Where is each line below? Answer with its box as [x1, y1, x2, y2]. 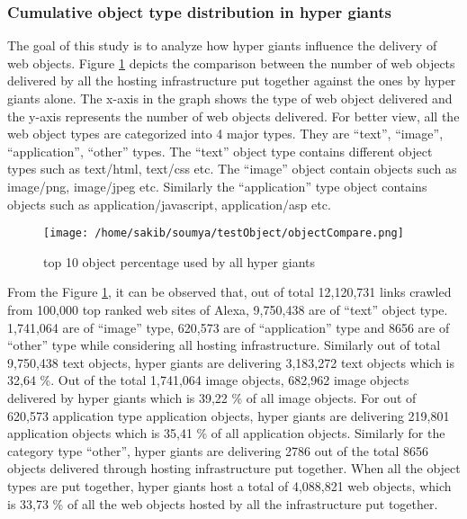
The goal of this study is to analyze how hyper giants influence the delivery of [7, 36, 437, 55]
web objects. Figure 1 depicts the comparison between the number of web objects [7, 53, 455, 72]
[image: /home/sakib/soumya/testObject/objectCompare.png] [43, 227, 404, 240]
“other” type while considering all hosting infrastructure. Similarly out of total [7, 336, 441, 354]
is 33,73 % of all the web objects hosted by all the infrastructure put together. [7, 494, 438, 513]
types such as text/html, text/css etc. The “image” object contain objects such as [7, 159, 457, 178]
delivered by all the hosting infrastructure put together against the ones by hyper [7, 71, 456, 90]
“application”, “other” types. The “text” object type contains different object [7, 141, 433, 160]
